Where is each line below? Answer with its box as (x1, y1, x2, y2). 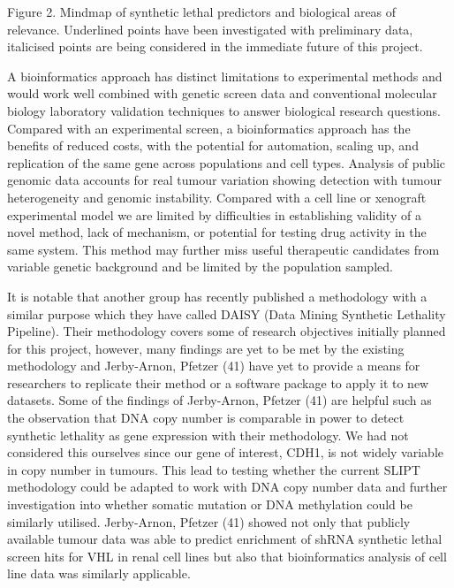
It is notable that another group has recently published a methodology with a (7, 286, 428, 305)
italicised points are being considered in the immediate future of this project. (7, 37, 423, 56)
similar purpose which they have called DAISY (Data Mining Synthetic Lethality (7, 304, 446, 323)
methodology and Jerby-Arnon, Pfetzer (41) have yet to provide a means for (7, 356, 420, 375)
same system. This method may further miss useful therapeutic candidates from (7, 240, 440, 258)
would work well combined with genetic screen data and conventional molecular (7, 84, 437, 103)
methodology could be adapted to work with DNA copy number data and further (7, 477, 448, 496)
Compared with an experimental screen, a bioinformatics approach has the (7, 118, 411, 137)
